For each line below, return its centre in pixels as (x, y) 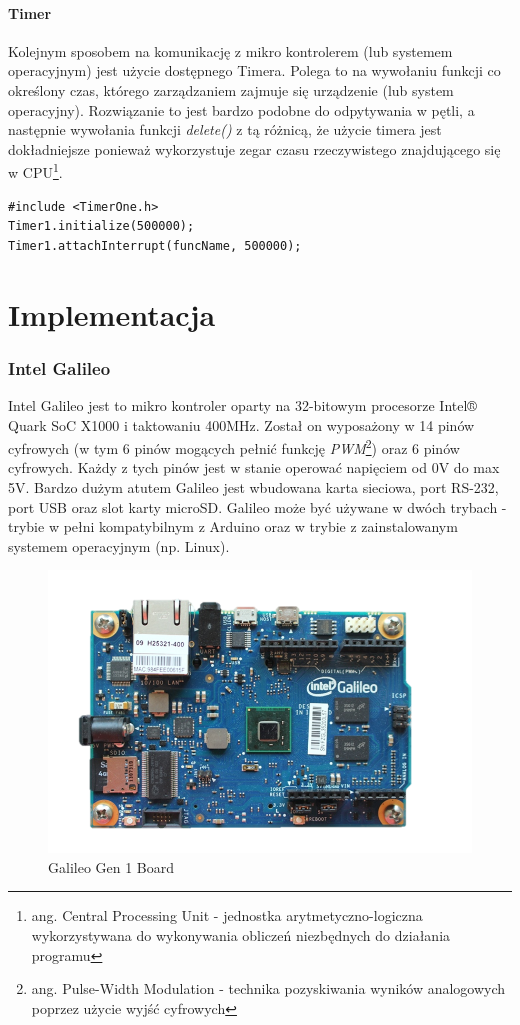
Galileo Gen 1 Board (111, 866)
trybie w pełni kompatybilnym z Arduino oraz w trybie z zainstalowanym (233, 526)
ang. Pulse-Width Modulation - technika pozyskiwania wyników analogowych (268, 988)
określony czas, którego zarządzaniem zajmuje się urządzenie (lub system (231, 89)
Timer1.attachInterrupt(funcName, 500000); (155, 245)
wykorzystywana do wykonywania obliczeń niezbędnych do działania (241, 935)
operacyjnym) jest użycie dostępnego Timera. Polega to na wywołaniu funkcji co (254, 70)
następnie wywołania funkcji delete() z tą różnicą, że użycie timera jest (225, 129)
